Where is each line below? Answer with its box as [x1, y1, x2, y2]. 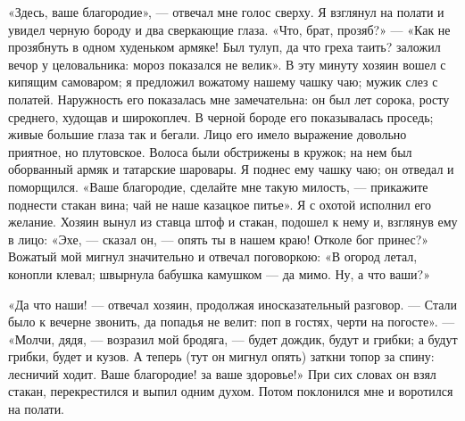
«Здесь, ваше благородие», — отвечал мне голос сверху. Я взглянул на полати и [8, 3, 444, 21]
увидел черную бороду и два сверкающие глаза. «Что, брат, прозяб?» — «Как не [8, 20, 451, 38]
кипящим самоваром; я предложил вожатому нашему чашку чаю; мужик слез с [8, 72, 438, 91]
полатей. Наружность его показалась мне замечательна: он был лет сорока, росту [8, 89, 450, 108]
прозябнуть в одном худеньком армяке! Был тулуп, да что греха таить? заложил [8, 37, 441, 56]
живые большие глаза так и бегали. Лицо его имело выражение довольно [8, 125, 407, 144]
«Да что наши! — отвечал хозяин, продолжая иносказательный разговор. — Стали [8, 294, 457, 313]
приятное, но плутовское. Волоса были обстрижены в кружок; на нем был [8, 142, 412, 161]
